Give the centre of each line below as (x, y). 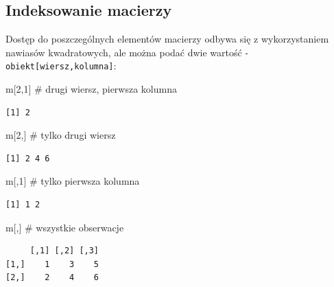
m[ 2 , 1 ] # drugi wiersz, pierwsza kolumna (91, 89)
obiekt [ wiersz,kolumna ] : (61, 66)
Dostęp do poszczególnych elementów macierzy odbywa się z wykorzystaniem (167, 39)
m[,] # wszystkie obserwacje (65, 227)
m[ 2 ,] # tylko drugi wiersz (61, 135)
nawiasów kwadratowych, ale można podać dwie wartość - (127, 52)
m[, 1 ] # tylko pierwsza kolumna (73, 181)
